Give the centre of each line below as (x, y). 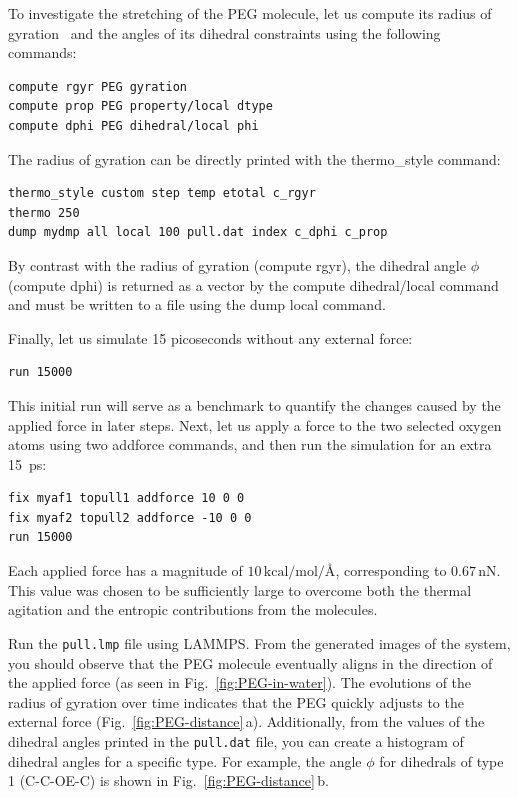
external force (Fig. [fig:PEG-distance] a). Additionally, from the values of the (246, 721)
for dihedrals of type (441, 760)
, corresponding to (391, 570)
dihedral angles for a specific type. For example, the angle (185, 760)
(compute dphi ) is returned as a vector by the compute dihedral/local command (253, 284)
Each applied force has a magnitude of (125, 570)
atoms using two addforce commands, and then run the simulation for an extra (250, 444)
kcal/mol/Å (299, 572)
